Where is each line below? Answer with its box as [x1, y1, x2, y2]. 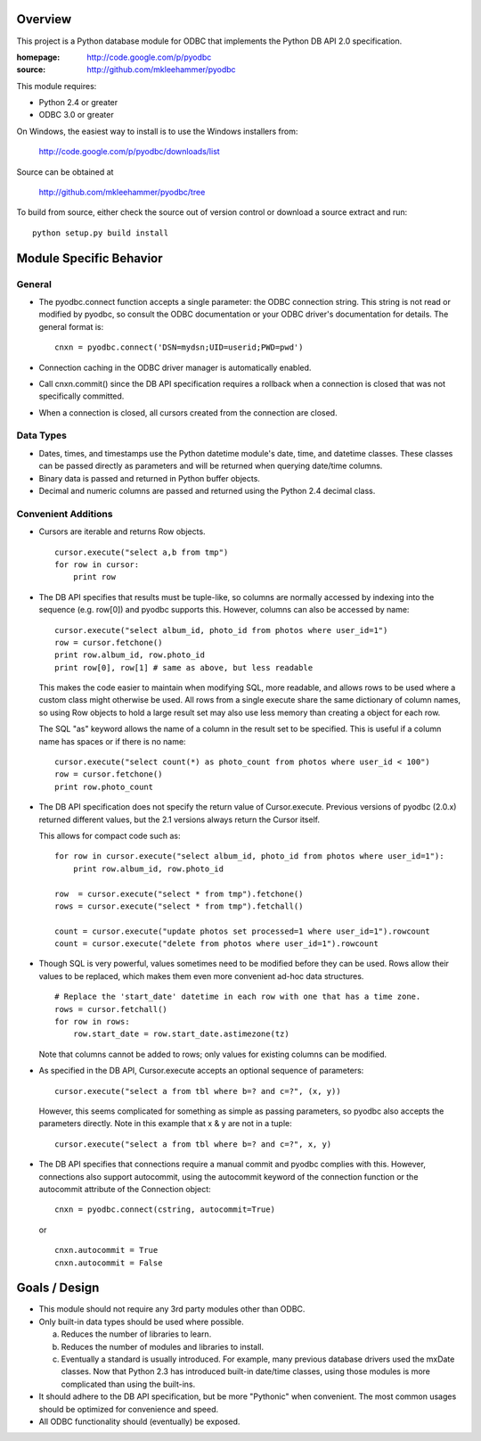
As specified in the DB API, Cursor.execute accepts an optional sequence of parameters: [38, 1066, 364, 1076]
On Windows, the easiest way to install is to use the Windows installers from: [16, 126, 298, 136]
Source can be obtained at [16, 166, 114, 177]
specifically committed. [38, 391, 125, 401]
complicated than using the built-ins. [61, 1379, 196, 1389]
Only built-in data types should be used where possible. [38, 1316, 244, 1327]
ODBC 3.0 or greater [38, 110, 115, 120]
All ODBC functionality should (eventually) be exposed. [38, 1416, 240, 1427]
